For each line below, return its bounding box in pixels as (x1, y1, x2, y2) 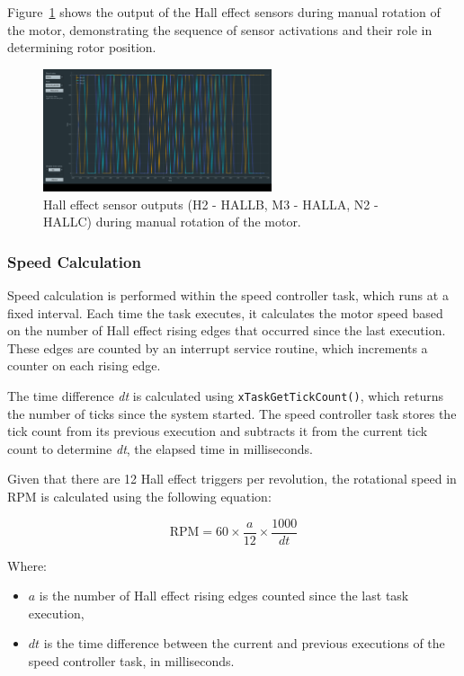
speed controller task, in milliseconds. (28, 652, 235, 671)
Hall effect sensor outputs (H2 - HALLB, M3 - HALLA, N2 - (43, 194, 379, 213)
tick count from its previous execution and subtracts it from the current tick (7, 422, 428, 440)
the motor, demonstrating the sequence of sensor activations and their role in (7, 20, 433, 39)
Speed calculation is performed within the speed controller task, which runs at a (7, 286, 449, 305)
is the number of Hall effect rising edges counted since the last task (39, 586, 409, 605)
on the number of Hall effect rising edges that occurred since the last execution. (7, 321, 446, 340)
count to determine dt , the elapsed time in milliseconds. (7, 439, 313, 458)
